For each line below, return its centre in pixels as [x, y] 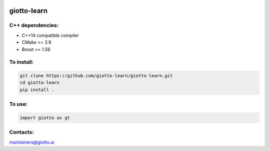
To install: [21, 62]
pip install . [37, 89]
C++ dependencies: [34, 25]
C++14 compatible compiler [50, 35]
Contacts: [22, 132]
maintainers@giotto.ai [32, 142]
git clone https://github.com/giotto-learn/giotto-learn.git [96, 76]
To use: [18, 104]
